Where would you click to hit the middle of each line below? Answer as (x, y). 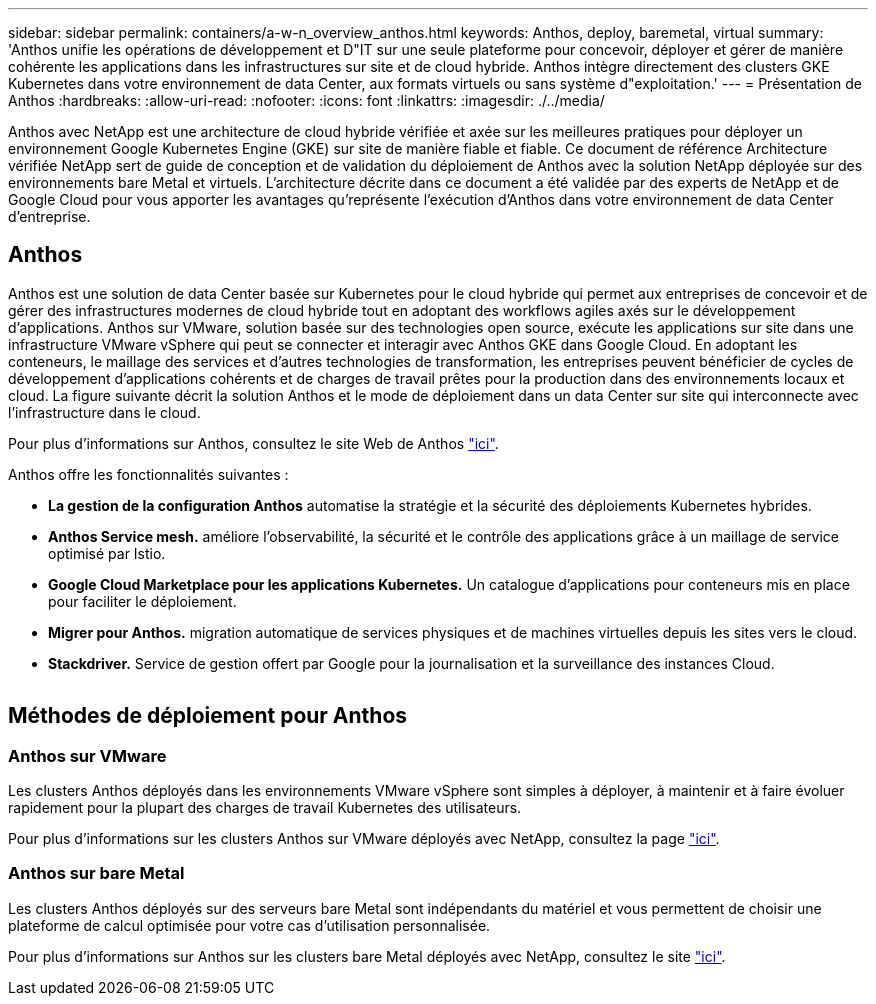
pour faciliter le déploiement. (142, 601)
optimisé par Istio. (107, 553)
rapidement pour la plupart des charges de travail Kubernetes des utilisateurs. (265, 808)
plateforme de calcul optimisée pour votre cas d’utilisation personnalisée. (249, 925)
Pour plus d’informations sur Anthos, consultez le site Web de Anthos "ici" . (253, 443)
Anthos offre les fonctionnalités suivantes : (148, 474)
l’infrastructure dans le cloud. (104, 412)
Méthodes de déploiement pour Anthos (208, 716)
